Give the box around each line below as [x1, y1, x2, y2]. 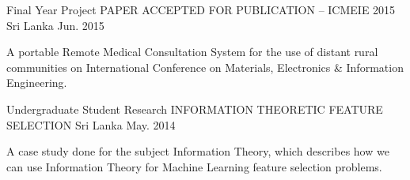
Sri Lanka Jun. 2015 [6, 17, 104, 33]
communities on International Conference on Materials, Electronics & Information [6, 58, 404, 75]
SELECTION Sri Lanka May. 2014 [6, 116, 176, 133]
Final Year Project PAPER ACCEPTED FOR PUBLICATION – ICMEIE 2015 [6, 2, 396, 17]
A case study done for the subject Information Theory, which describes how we [6, 143, 389, 159]
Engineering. [6, 74, 67, 91]
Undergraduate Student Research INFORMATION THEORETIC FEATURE [6, 100, 383, 117]
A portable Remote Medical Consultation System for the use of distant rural [6, 43, 378, 60]
